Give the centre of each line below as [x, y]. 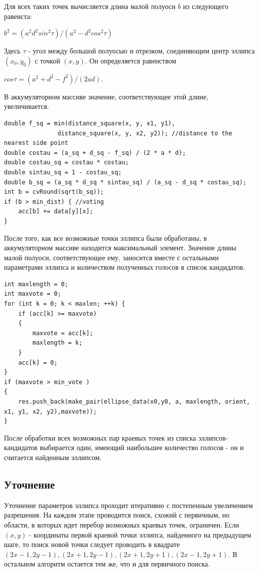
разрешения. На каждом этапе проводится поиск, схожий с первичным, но [117, 515]
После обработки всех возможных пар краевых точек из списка [100, 437]
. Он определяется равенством [130, 60]
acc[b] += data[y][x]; [56, 212]
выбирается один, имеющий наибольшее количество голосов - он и [142, 447]
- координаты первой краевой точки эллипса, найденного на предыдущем [140, 534]
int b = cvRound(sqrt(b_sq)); [54, 192]
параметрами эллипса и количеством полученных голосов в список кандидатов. [125, 267]
